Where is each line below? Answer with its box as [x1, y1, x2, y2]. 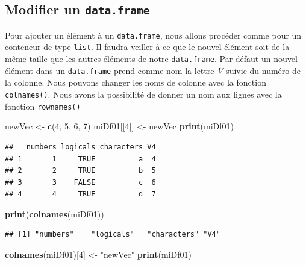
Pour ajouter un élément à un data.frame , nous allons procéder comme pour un [5, 28, 302, 41]
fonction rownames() [5, 99, 81, 112]
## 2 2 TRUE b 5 [5, 166, 156, 175]
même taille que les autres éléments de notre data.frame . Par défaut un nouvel [5, 52, 298, 65]
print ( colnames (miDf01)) [5, 207, 104, 220]
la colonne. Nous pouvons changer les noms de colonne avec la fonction [5, 76, 266, 89]
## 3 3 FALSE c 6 [5, 178, 156, 187]
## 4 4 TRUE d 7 [5, 190, 156, 199]
